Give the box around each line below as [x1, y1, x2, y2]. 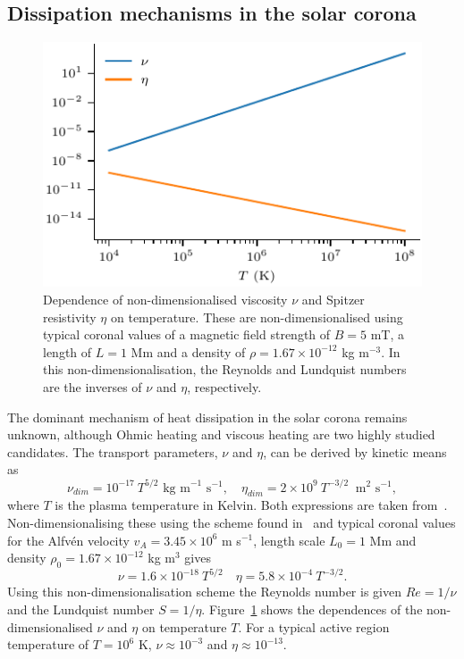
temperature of [7, 635, 89, 654]
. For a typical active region [238, 617, 390, 636]
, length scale [253, 530, 325, 549]
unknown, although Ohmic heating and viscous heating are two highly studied [7, 425, 435, 444]
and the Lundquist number [7, 599, 155, 618]
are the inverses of [43, 378, 142, 396]
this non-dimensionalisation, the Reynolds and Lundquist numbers [43, 360, 407, 379]
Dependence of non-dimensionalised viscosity [43, 290, 288, 309]
